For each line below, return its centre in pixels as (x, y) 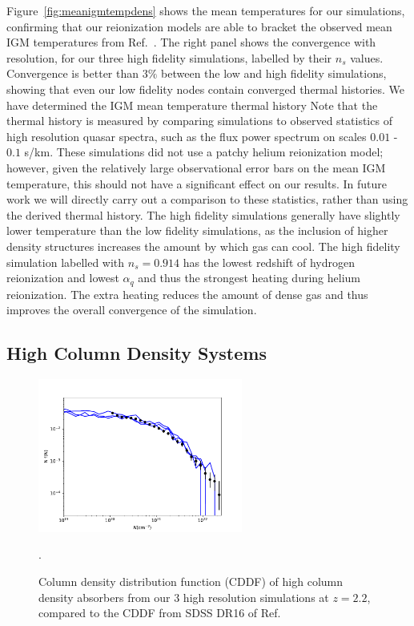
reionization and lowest (63, 278)
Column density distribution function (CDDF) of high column (191, 581)
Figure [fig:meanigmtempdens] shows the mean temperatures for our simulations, (206, 10)
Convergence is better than (73, 73)
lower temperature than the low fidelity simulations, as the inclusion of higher (197, 230)
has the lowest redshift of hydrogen (269, 262)
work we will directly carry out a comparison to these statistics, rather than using (207, 199)
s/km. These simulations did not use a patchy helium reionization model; (204, 152)
